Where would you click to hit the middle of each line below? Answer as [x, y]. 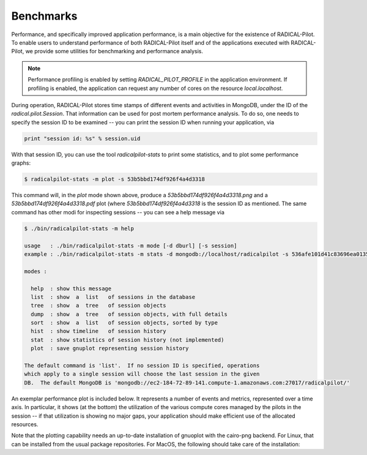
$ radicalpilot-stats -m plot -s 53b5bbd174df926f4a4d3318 [114, 179]
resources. [25, 424]
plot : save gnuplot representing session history [110, 348]
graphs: [21, 163]
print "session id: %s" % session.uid [82, 138]
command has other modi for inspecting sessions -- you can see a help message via [118, 212]
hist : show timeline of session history [98, 331]
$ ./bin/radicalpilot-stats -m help [79, 228]
